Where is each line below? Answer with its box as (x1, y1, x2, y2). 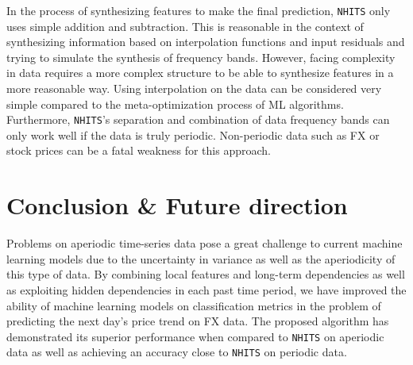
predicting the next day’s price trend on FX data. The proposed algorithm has (6, 313, 389, 329)
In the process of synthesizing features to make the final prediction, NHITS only (6, 2, 391, 18)
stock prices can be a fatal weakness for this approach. (6, 142, 271, 159)
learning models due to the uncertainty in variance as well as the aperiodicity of (6, 250, 396, 267)
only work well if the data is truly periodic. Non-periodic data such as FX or (6, 126, 380, 143)
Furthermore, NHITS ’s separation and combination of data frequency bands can (6, 111, 390, 128)
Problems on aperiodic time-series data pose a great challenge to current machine (6, 235, 403, 252)
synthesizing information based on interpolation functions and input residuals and (6, 33, 405, 50)
